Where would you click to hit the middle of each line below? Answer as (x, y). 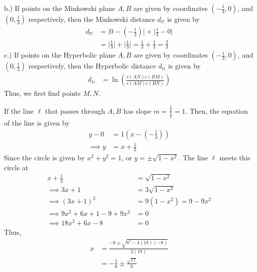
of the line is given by (37, 123)
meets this (235, 158)
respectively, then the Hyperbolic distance (92, 66)
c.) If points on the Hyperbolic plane (60, 55)
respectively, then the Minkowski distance (92, 19)
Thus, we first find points (43, 93)
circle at (16, 167)
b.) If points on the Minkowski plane (60, 8)
